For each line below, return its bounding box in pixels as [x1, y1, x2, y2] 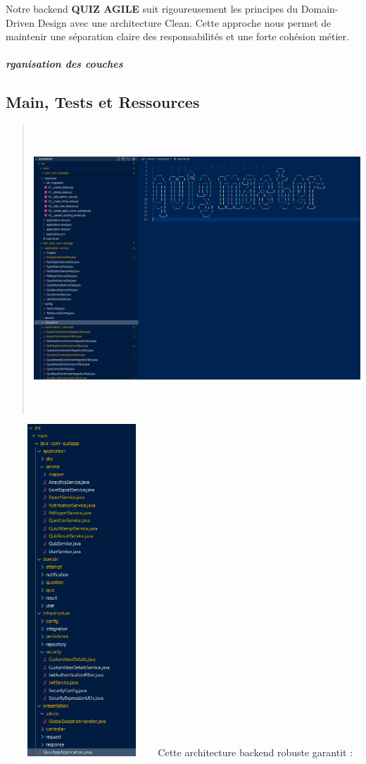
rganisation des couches [6, 56, 123, 71]
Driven [6, 15, 35, 30]
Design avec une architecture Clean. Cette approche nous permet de [37, 15, 332, 30]
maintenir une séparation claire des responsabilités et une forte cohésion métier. [6, 29, 349, 44]
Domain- [301, 1, 339, 16]
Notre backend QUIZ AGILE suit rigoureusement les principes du [6, 1, 298, 16]
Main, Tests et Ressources [6, 91, 200, 113]
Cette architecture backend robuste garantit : [158, 745, 353, 760]
